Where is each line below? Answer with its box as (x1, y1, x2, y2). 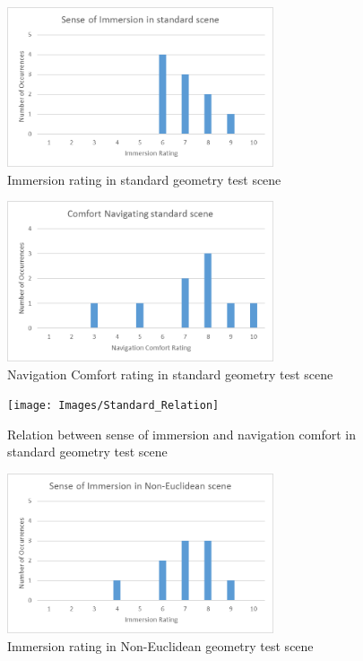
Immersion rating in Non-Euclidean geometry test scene (7, 636, 314, 655)
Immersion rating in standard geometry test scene (7, 170, 281, 188)
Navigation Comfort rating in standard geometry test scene (7, 364, 333, 383)
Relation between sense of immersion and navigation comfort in (7, 424, 356, 443)
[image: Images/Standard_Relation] (7, 399, 220, 413)
